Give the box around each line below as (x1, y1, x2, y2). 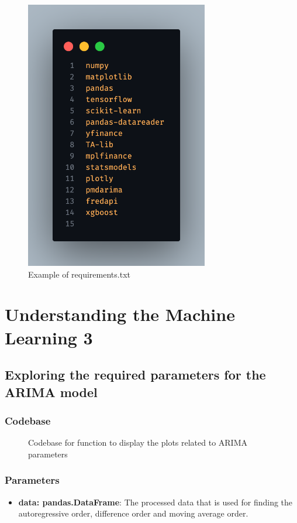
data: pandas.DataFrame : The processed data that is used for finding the (18, 495, 293, 508)
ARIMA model (5, 382, 98, 401)
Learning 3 (5, 325, 93, 349)
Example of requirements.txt (28, 268, 130, 280)
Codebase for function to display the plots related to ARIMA (28, 436, 248, 449)
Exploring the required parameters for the (5, 365, 266, 384)
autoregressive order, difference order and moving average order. (18, 507, 248, 519)
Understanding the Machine (5, 302, 235, 326)
